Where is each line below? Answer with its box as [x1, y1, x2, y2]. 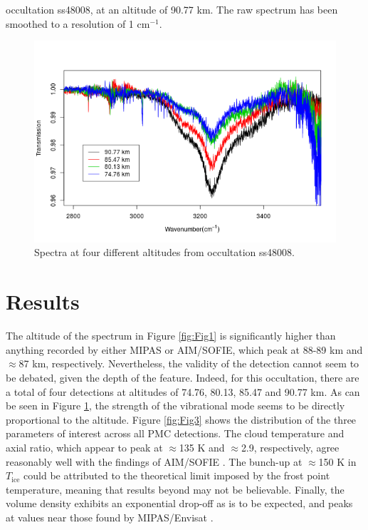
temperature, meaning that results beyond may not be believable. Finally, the [6, 481, 345, 496]
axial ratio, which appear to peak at [6, 439, 163, 454]
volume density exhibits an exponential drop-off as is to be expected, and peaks [6, 496, 353, 511]
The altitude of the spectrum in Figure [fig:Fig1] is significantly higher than [6, 328, 336, 343]
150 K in [318, 454, 357, 469]
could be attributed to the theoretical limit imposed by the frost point [23, 468, 330, 483]
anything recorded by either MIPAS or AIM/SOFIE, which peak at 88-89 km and [6, 342, 363, 357]
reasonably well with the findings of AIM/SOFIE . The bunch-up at [6, 454, 303, 469]
